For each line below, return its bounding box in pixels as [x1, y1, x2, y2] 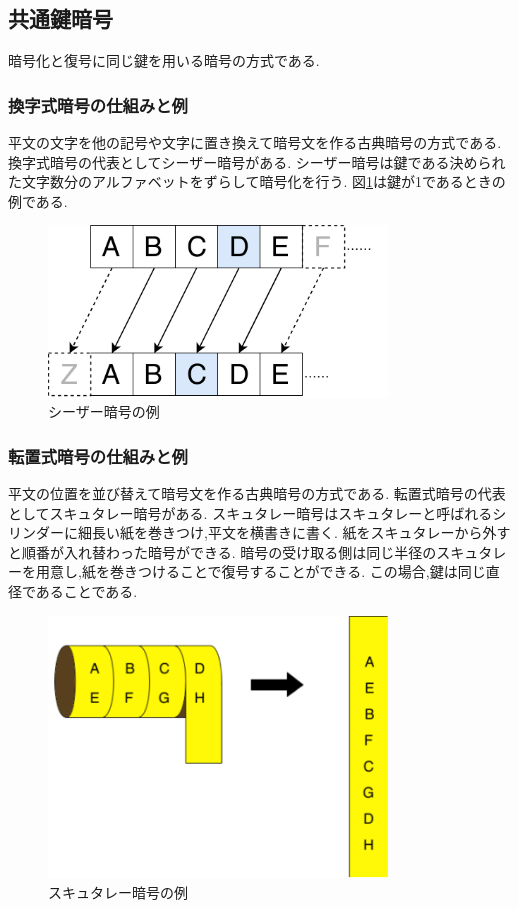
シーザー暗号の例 [48, 401, 160, 422]
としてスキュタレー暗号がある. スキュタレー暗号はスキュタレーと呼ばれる [8, 502, 493, 523]
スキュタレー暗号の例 [48, 881, 188, 902]
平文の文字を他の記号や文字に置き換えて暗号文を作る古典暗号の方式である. [8, 132, 502, 153]
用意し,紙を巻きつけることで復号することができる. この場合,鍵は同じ [35, 561, 486, 582]
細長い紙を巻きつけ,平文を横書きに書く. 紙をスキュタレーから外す [77, 522, 511, 543]
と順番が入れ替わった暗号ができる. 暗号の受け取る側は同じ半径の [8, 541, 437, 562]
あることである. [35, 580, 138, 601]
